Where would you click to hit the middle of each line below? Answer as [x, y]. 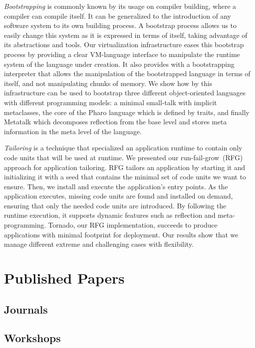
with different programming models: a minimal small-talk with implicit [111, 102]
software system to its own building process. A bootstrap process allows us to [120, 25]
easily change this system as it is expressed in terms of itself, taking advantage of [126, 35]
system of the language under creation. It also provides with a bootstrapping [119, 64]
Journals [26, 309]
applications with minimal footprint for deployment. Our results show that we [121, 234]
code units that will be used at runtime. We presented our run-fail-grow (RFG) [124, 157]
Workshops [32, 338]
